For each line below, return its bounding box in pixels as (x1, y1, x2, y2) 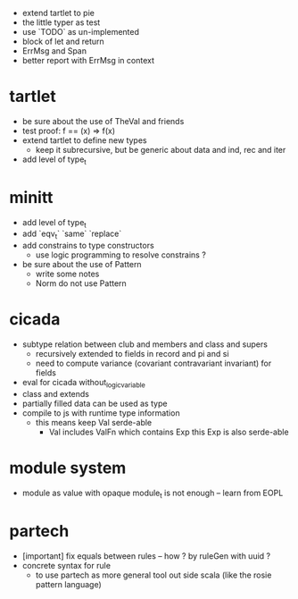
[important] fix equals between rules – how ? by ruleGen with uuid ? (21, 550, 270, 561)
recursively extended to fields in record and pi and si (35, 349, 229, 359)
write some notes (35, 268, 100, 280)
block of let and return (21, 36, 104, 46)
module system (9, 458, 127, 478)
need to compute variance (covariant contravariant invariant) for (35, 358, 272, 369)
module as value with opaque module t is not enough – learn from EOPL (21, 487, 284, 500)
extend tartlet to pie (21, 8, 95, 18)
